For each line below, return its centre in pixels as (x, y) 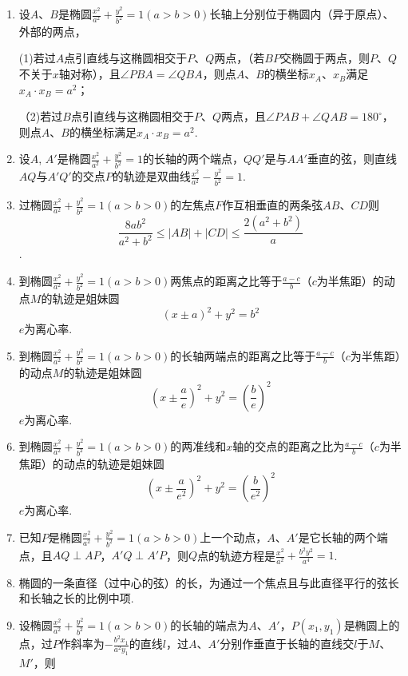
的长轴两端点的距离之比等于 (243, 355)
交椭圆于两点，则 (325, 58)
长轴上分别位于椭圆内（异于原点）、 (302, 14)
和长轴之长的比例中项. (76, 598)
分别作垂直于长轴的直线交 (287, 644)
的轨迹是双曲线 (151, 176)
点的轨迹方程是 (237, 555)
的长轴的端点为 (210, 624)
